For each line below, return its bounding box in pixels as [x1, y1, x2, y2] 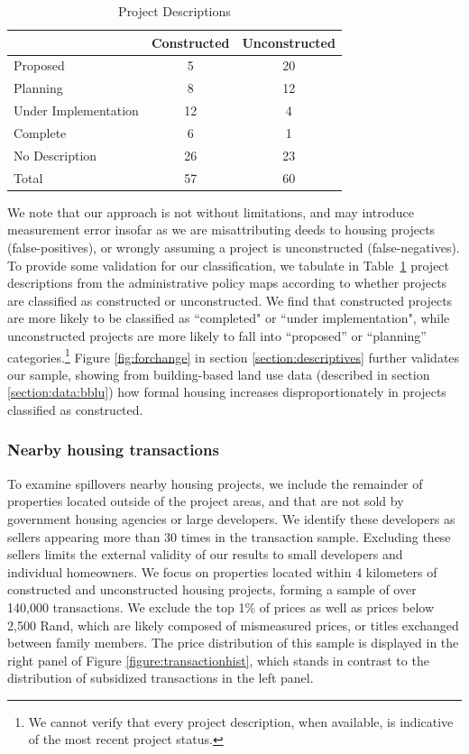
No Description [14, 145, 97, 164]
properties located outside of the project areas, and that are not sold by [7, 492, 404, 510]
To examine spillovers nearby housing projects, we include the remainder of [7, 474, 423, 492]
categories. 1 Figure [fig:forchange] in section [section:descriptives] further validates [7, 345, 460, 366]
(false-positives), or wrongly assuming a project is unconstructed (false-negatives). [7, 237, 460, 256]
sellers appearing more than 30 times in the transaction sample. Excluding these [7, 527, 451, 546]
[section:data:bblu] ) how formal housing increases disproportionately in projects [7, 382, 446, 401]
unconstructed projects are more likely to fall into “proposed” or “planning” [7, 326, 427, 345]
